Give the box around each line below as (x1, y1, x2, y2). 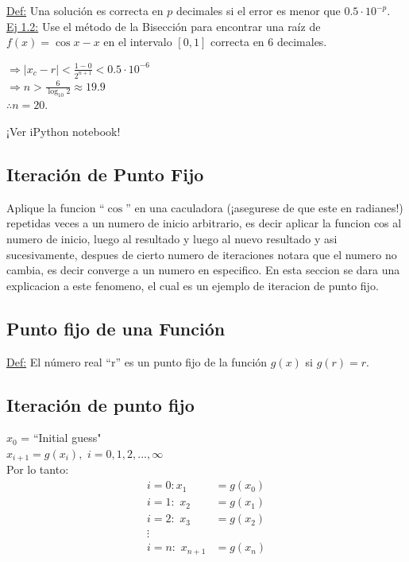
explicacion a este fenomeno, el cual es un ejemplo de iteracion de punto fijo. (6, 277, 379, 293)
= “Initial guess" (21, 429, 102, 446)
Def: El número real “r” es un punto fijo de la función (6, 353, 268, 370)
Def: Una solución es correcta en (6, 2, 164, 18)
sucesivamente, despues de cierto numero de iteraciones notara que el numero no (6, 246, 397, 262)
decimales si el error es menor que (176, 2, 341, 18)
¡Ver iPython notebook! (6, 123, 121, 140)
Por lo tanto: (6, 461, 69, 478)
